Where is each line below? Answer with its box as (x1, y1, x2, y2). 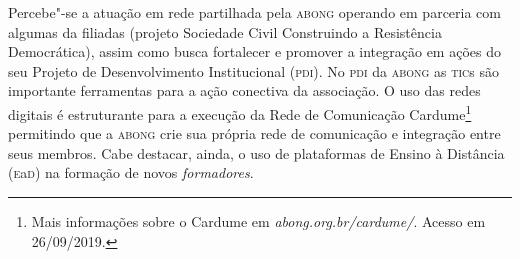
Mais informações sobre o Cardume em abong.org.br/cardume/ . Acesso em (31, 211, 486, 231)
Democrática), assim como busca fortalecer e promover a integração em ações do (8, 41, 501, 62)
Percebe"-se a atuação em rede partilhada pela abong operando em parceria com (8, 2, 501, 22)
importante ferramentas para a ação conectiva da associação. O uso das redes (8, 80, 481, 101)
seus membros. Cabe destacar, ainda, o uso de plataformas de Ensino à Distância (8, 142, 505, 163)
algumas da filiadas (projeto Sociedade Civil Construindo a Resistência (8, 21, 442, 42)
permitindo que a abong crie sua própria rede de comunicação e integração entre (8, 123, 501, 144)
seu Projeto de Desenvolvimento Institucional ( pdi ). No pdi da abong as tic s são (8, 60, 499, 81)
